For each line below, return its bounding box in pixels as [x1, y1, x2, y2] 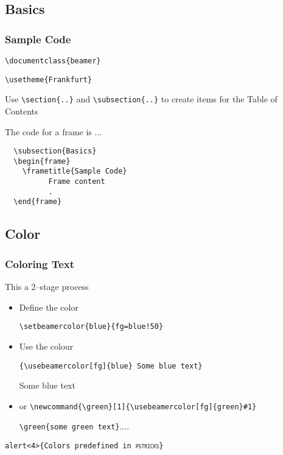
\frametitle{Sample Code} [22, 167, 127, 176]
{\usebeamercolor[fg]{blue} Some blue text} [19, 361, 203, 370]
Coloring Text [5, 256, 75, 271]
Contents [5, 104, 38, 117]
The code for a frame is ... [5, 125, 102, 138]
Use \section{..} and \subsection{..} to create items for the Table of [5, 93, 278, 105]
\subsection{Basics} [13, 147, 97, 156]
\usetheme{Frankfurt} [5, 75, 93, 84]
